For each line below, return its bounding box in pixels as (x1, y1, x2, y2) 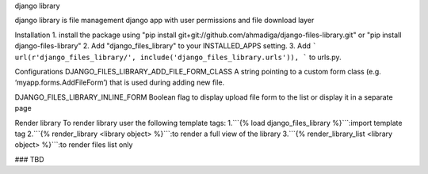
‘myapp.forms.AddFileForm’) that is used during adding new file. (14, 78, 225, 87)
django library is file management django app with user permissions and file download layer (14, 16, 315, 25)
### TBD (14, 154, 44, 164)
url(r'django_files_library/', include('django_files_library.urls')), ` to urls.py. (14, 52, 342, 62)
